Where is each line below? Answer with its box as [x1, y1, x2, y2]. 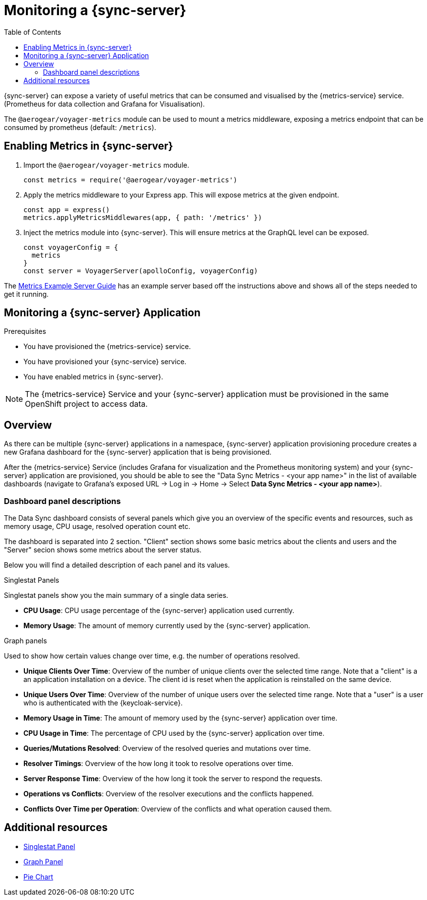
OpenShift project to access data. [25, 399, 148, 409]
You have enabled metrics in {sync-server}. [23, 373, 163, 381]
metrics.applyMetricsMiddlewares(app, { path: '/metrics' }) [23, 213, 262, 221]
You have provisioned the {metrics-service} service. [23, 342, 191, 351]
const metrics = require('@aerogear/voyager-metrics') [23, 176, 238, 184]
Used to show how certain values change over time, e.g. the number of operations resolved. [4, 652, 300, 660]
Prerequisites [4, 327, 46, 336]
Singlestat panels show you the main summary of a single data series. [4, 591, 228, 600]
